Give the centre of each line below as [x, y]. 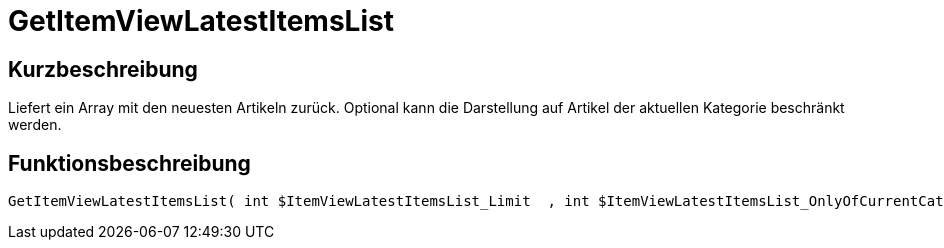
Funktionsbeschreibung [129, 163]
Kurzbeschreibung [103, 69]
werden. [35, 125]
